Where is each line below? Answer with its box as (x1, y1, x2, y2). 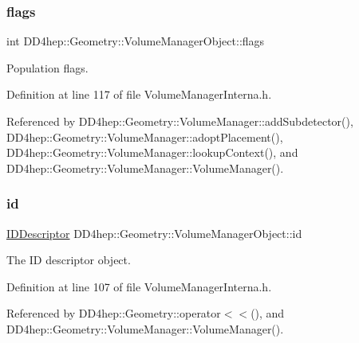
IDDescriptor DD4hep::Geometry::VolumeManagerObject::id (6, 224, 302, 241)
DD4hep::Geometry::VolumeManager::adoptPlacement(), (6, 128, 283, 145)
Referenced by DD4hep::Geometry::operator (6, 305, 221, 322)
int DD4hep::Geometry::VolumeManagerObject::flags (6, 33, 265, 49)
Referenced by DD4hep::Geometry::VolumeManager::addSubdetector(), (6, 113, 353, 129)
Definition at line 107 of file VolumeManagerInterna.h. (6, 278, 272, 294)
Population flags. (6, 59, 89, 76)
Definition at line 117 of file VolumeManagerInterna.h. (6, 86, 272, 103)
